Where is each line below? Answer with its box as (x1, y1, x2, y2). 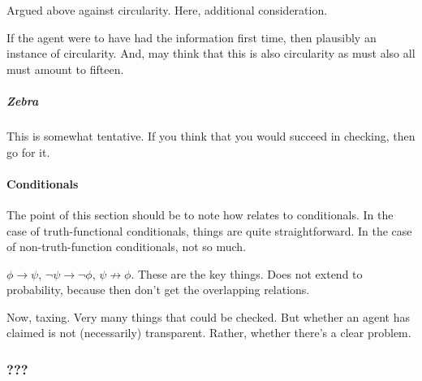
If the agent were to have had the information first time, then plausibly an (6, 28, 377, 45)
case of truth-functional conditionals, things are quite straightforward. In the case (6, 222, 412, 239)
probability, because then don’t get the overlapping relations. (6, 281, 310, 298)
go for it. (6, 143, 50, 160)
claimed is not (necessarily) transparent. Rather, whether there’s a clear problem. (6, 324, 411, 341)
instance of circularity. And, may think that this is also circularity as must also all (6, 45, 416, 62)
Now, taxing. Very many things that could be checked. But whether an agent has (6, 308, 411, 325)
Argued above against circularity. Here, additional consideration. (6, 2, 328, 18)
